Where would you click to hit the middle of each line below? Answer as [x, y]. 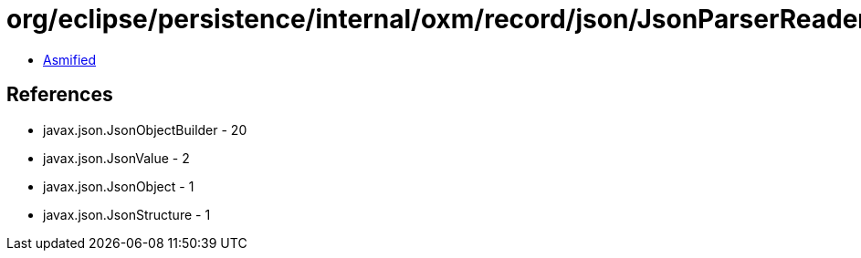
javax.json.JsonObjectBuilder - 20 [145, 129]
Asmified [70, 59]
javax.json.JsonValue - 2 [116, 158]
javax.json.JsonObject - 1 [119, 186]
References [60, 95]
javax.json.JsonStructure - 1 [127, 214]
